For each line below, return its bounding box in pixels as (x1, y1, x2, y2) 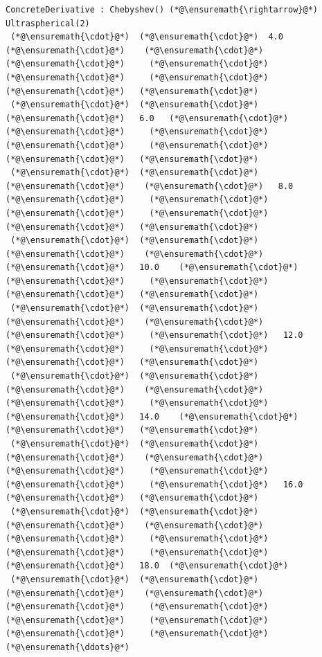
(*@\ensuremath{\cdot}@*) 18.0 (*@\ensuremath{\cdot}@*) (6, 561, 289, 571)
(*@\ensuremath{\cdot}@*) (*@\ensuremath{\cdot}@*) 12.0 (6, 330, 303, 341)
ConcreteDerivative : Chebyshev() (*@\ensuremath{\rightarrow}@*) (6, 5, 319, 15)
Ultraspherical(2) (6, 18, 90, 28)
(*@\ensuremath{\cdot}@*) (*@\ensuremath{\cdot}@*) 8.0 (6, 181, 294, 191)
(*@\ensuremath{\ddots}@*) (6, 642, 129, 652)
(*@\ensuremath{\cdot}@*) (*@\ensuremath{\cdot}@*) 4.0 (10, 32, 283, 42)
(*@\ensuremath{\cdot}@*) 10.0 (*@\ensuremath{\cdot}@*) (6, 262, 298, 273)
